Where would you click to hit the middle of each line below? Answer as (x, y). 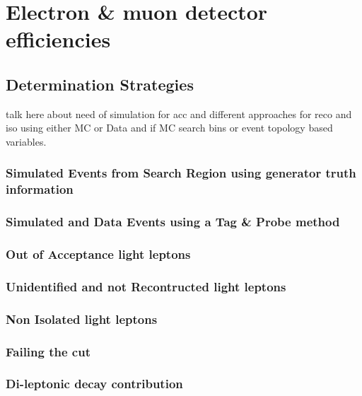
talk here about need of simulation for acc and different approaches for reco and (179, 113)
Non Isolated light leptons (82, 319)
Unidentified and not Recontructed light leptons (146, 286)
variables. (26, 141)
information (40, 189)
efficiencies (58, 39)
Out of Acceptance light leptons (98, 254)
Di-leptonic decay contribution (94, 384)
